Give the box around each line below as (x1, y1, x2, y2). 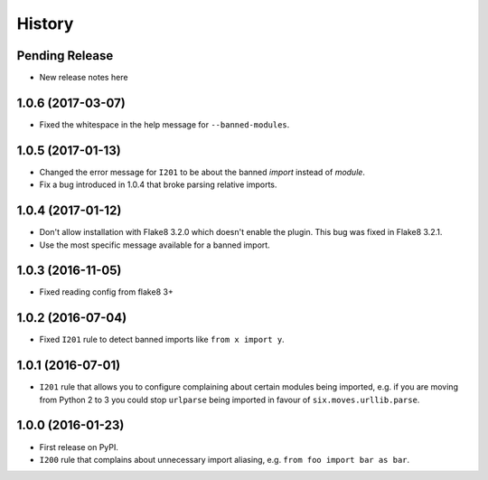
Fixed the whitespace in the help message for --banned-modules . (39, 118, 290, 130)
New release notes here (39, 72, 128, 83)
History (16, 14, 74, 33)
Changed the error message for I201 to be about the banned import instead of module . (39, 166, 366, 177)
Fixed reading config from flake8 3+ (39, 287, 174, 297)
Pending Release (16, 48, 114, 63)
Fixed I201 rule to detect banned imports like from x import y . (39, 334, 285, 345)
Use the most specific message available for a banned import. (39, 240, 270, 250)
